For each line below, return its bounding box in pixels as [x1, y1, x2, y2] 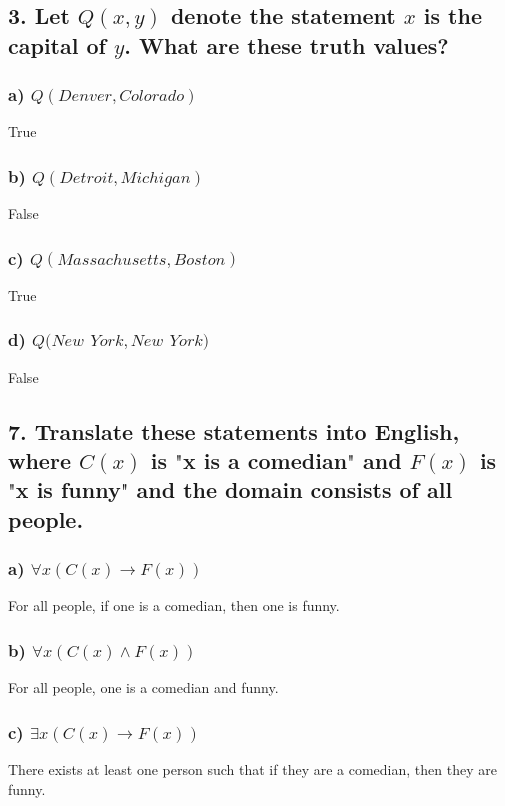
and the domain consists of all [136, 474, 453, 505]
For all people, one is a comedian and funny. [8, 677, 279, 698]
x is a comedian [182, 445, 348, 476]
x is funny [15, 474, 121, 505]
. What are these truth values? [124, 29, 449, 60]
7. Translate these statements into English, [8, 415, 460, 446]
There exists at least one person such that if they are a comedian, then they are [8, 759, 497, 780]
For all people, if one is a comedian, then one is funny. [8, 595, 340, 616]
